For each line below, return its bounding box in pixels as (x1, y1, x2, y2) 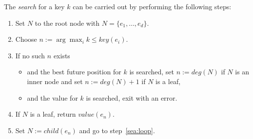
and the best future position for (27, 67, 121, 77)
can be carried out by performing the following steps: (73, 1, 232, 11)
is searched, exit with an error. (86, 92, 177, 103)
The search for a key (4, 1, 65, 11)
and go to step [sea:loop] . (79, 125, 155, 135)
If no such (15, 50, 45, 60)
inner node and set (27, 76, 83, 86)
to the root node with (35, 17, 100, 28)
